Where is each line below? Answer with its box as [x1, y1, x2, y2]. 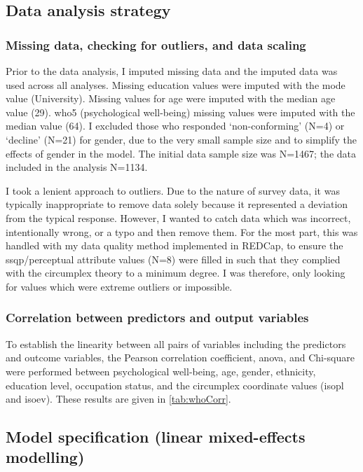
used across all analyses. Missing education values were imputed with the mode [6, 77, 345, 92]
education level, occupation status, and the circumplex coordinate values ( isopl [6, 377, 344, 392]
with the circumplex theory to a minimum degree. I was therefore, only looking [6, 265, 345, 280]
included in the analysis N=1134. [6, 160, 148, 174]
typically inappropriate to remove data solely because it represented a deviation [6, 197, 348, 211]
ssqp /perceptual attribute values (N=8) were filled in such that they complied [6, 251, 341, 266]
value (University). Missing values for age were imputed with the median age [6, 91, 336, 106]
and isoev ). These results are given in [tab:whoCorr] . [6, 391, 231, 406]
